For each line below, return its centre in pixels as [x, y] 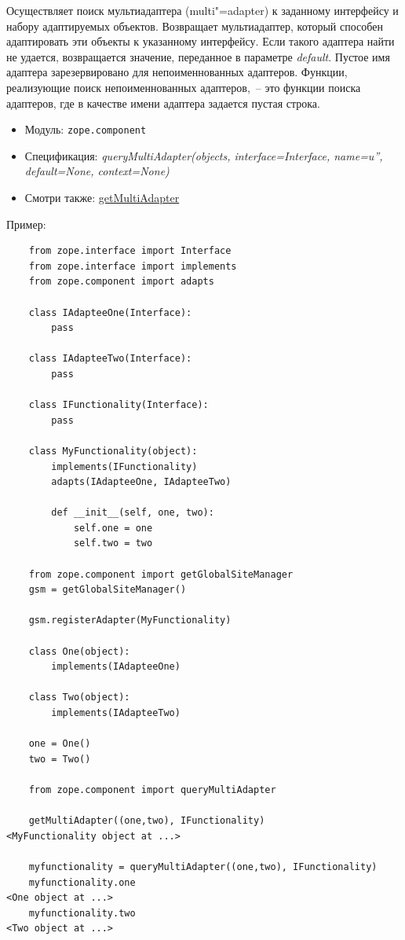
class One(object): [79, 651]
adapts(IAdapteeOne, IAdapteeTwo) [141, 482]
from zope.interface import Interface [130, 251]
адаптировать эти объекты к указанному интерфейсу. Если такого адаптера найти [201, 41]
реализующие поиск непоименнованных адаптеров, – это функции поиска [184, 87]
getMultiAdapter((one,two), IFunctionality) [147, 821]
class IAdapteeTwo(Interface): [110, 359]
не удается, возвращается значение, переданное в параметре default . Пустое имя [198, 56]
